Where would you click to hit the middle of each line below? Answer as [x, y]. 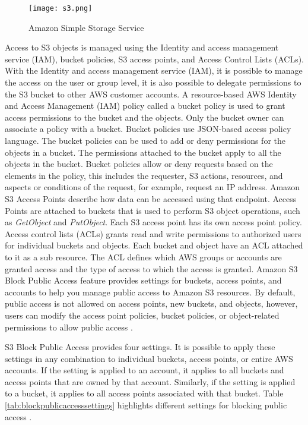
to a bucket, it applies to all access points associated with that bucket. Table [144, 393]
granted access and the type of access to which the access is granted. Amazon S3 [151, 268]
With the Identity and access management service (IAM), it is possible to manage [154, 70]
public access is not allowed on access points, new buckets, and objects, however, [151, 303]
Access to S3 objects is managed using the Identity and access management [142, 47]
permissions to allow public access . [69, 327]
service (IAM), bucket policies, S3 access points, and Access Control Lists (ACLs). [154, 59]
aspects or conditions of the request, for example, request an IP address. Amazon [153, 187]
